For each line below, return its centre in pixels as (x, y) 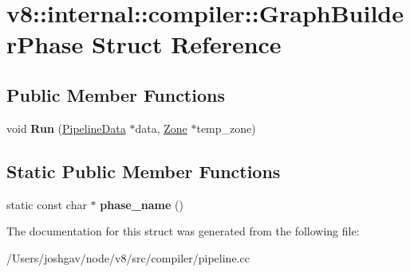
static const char (47, 204)
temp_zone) (226, 128)
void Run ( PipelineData (66, 128)
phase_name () (142, 204)
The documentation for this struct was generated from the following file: (183, 231)
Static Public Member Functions (144, 171)
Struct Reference (187, 44)
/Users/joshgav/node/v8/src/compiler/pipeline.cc (128, 257)
